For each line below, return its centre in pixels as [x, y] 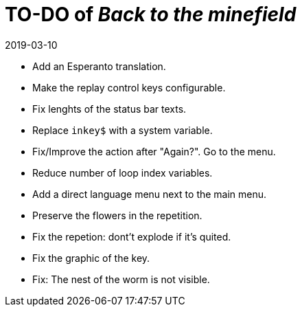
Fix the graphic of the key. [91, 258]
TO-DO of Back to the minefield [151, 14]
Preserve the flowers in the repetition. [117, 215]
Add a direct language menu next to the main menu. [150, 194]
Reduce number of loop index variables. [123, 172]
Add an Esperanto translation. [99, 66]
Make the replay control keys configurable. [129, 87]
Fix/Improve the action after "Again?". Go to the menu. [154, 151]
